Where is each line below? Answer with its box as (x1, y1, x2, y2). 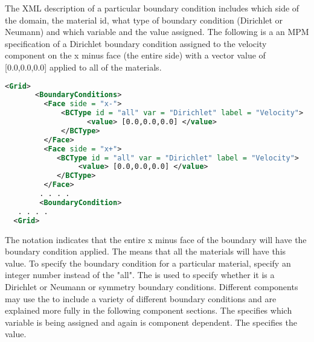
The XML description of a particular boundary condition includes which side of (5, 2, 300, 14)
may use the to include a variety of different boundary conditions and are (5, 292, 277, 305)
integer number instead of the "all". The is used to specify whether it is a (5, 268, 275, 281)
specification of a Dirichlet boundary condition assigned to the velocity (5, 37, 267, 49)
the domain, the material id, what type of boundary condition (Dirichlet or (5, 13, 283, 26)
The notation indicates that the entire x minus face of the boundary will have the (5, 233, 307, 245)
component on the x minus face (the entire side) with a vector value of (5, 49, 266, 62)
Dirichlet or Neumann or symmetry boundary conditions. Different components (5, 280, 298, 293)
